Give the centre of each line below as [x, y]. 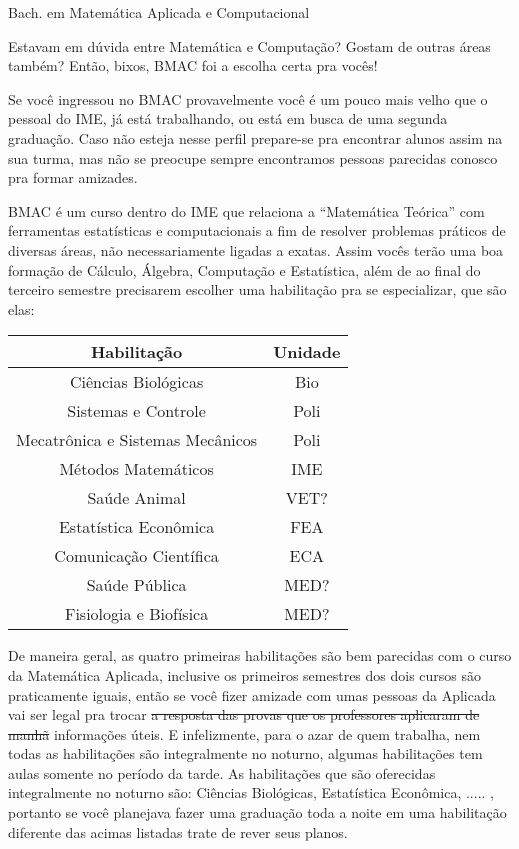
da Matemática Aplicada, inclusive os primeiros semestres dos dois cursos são [245, 674]
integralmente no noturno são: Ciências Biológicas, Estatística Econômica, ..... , [251, 792]
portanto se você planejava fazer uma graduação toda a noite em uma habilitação [257, 812]
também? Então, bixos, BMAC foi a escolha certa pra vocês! [193, 65]
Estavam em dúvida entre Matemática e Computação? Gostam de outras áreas [249, 45]
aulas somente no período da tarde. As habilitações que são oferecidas [222, 772]
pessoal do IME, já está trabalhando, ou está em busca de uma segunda [228, 118]
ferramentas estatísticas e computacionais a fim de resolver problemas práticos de [257, 230]
